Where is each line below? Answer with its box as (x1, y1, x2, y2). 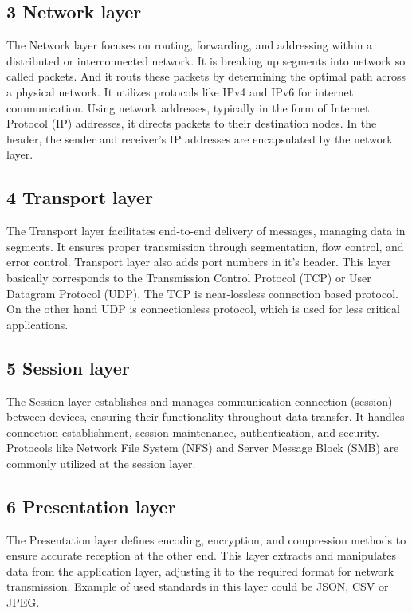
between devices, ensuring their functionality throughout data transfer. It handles (6, 408, 405, 425)
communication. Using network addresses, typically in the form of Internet (6, 99, 370, 116)
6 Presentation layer (6, 493, 176, 518)
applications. (6, 316, 69, 332)
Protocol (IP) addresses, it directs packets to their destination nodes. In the (6, 115, 377, 132)
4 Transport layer (6, 185, 153, 210)
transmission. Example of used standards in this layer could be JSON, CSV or (6, 578, 389, 595)
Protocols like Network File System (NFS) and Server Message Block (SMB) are (6, 439, 399, 456)
